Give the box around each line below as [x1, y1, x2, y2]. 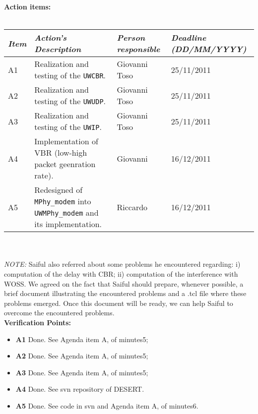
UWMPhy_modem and [34, 207, 99, 219]
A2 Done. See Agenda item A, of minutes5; [15, 351, 148, 361]
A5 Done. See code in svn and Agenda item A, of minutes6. [15, 400, 198, 411]
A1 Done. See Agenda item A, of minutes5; [15, 334, 148, 344]
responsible [117, 43, 160, 55]
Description [34, 43, 81, 55]
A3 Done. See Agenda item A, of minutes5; [15, 367, 148, 377]
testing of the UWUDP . [34, 95, 106, 107]
